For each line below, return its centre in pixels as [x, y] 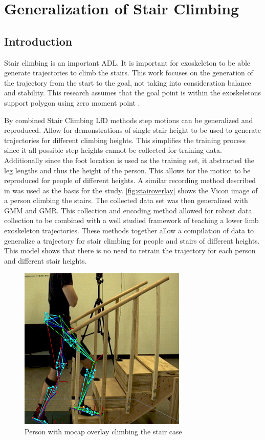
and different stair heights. [46, 260]
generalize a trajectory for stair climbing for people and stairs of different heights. [132, 240]
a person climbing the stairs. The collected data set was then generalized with [126, 200]
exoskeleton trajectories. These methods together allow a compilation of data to [129, 231]
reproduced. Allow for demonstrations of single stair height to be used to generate [132, 130]
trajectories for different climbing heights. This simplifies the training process [125, 140]
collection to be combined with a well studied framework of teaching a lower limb [131, 220]
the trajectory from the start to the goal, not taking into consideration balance [128, 82]
